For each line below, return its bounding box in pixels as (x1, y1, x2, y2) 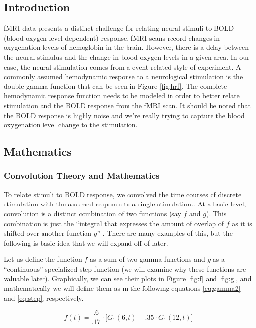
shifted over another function (4, 228, 92, 238)
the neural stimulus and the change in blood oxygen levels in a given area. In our (4, 51, 250, 62)
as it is (232, 218, 252, 228)
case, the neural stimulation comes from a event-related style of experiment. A (4, 61, 241, 72)
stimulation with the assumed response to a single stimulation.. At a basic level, (4, 199, 246, 209)
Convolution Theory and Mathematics (4, 169, 160, 182)
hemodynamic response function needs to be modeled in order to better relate (4, 90, 240, 101)
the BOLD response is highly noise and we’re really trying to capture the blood (4, 110, 245, 120)
